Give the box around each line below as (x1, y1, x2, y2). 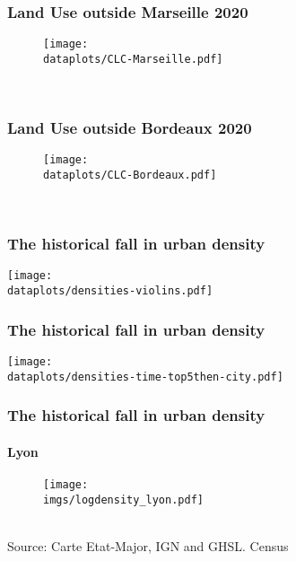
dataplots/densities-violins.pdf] (7, 285, 213, 298)
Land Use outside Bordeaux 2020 (7, 117, 252, 139)
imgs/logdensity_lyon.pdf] (43, 493, 204, 506)
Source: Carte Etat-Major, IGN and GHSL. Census (7, 536, 289, 555)
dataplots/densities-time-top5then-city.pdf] (7, 370, 283, 383)
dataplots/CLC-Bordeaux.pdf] (43, 169, 217, 181)
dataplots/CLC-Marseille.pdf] (43, 52, 223, 66)
